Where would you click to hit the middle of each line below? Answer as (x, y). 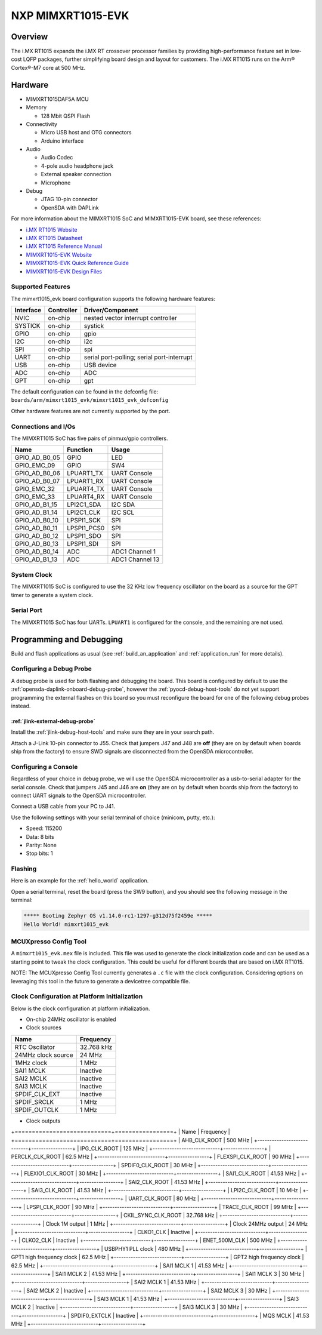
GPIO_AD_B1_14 (36, 512)
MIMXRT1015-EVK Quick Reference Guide (78, 263)
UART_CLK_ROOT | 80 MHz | (164, 1199)
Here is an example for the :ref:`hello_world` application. (80, 881)
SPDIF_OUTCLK (37, 1109)
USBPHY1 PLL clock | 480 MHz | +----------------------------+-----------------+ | (205, 1248)
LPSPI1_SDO (84, 536)
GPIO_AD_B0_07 (37, 481)
